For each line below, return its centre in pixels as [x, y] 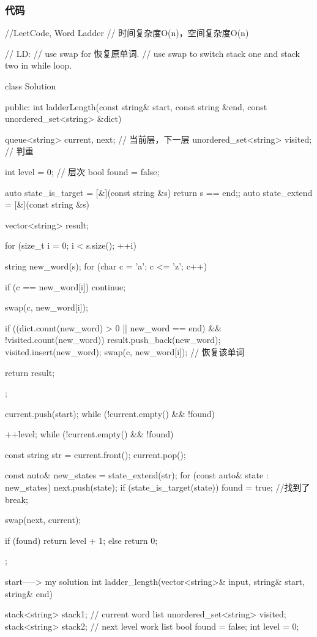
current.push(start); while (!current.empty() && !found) [110, 413]
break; [17, 499]
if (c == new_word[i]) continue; [65, 286]
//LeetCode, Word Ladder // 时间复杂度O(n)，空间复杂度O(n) [127, 33]
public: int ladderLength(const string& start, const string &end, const [136, 106]
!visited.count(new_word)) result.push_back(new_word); [113, 340]
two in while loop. [39, 65]
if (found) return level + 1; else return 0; [81, 540]
